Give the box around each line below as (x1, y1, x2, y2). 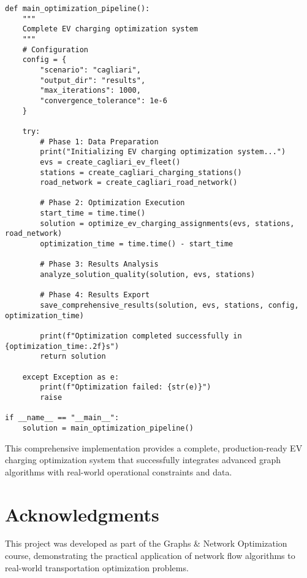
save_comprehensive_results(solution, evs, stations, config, (40, 301, 299, 310)
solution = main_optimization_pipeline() (22, 423, 194, 432)
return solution (40, 352, 106, 361)
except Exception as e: (22, 372, 119, 381)
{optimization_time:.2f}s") (5, 342, 119, 351)
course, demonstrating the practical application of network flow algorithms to (5, 549, 295, 562)
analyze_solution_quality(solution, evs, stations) (40, 270, 256, 279)
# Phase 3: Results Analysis (40, 260, 159, 269)
